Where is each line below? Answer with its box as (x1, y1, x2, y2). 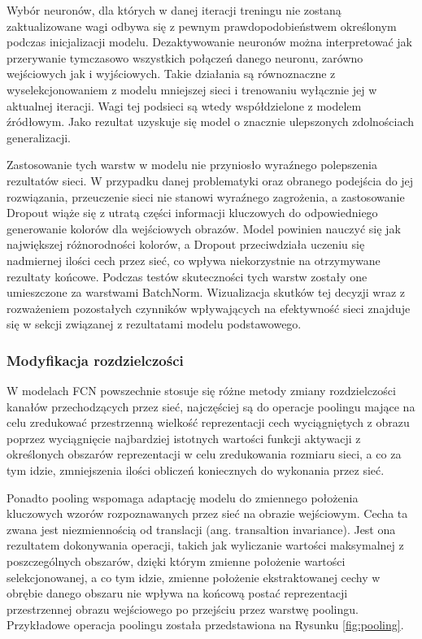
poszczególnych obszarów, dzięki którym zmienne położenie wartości (7, 553, 346, 570)
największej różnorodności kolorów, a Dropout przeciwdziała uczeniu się (7, 236, 365, 253)
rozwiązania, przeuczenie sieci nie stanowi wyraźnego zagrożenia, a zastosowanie (7, 188, 405, 205)
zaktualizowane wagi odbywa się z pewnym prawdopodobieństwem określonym (7, 17, 397, 34)
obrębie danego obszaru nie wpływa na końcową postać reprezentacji (7, 585, 348, 602)
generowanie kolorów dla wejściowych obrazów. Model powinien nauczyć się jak (7, 220, 401, 237)
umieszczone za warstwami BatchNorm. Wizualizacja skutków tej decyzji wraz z (7, 284, 406, 301)
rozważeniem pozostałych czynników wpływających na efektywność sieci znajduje (7, 299, 411, 316)
